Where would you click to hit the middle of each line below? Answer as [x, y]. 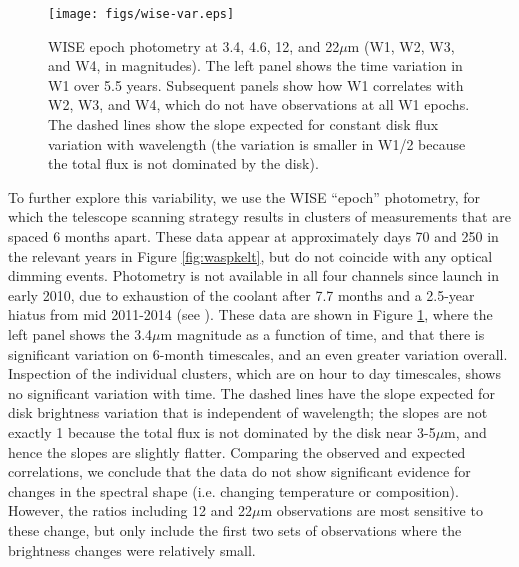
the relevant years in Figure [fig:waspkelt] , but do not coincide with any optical [250, 255]
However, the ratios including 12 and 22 [130, 510]
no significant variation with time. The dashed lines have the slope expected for [251, 392]
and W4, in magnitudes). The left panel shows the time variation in [255, 65]
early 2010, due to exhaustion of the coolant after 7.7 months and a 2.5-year [241, 294]
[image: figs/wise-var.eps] [141, 14]
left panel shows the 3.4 [80, 333]
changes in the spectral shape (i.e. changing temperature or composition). [233, 490]
